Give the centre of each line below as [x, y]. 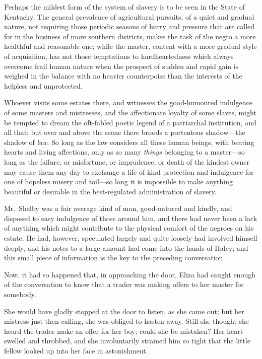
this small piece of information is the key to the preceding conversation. [115, 258]
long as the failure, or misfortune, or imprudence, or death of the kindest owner [127, 161]
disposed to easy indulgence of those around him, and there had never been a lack [131, 218]
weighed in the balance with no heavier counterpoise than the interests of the [123, 76]
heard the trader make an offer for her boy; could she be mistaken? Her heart [124, 331]
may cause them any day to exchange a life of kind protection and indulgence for [129, 171]
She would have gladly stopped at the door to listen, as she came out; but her [124, 311]
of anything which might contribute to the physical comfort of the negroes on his [129, 228]
